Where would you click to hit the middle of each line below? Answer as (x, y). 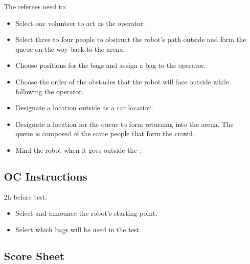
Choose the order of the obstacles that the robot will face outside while (122, 81)
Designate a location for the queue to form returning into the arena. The (125, 124)
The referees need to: (35, 6)
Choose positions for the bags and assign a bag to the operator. (111, 65)
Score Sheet (34, 255)
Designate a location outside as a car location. (85, 108)
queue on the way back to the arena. (70, 49)
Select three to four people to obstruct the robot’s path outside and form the (131, 39)
